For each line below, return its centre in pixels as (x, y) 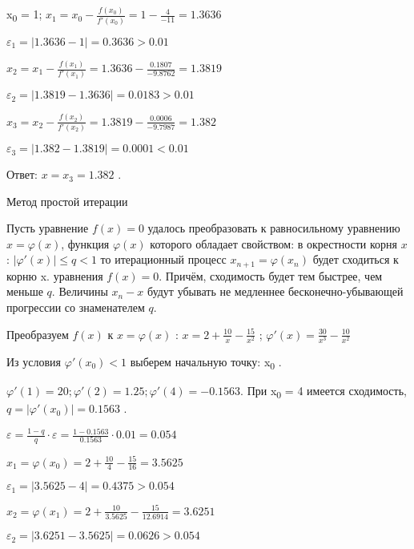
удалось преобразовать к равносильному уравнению (274, 228)
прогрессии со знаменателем (76, 307)
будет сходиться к (356, 259)
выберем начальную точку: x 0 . (206, 362)
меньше (25, 291)
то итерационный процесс (163, 259)
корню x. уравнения (55, 275)
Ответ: (22, 174)
